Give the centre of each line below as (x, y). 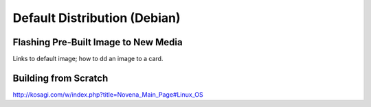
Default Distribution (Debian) (97, 18)
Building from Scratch (60, 78)
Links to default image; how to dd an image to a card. (88, 59)
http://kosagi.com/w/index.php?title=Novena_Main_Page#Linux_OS (108, 94)
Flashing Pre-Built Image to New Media (98, 42)
